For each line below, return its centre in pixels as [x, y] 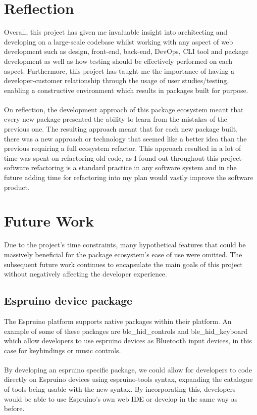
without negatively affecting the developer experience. [86, 274]
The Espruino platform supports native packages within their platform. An [118, 321]
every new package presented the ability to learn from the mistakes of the [116, 119]
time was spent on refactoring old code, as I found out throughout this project [123, 158]
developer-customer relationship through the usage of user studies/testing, [117, 80]
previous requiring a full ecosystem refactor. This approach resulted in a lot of [123, 148]
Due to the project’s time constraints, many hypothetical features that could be [125, 245]
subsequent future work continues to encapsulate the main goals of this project [124, 264]
